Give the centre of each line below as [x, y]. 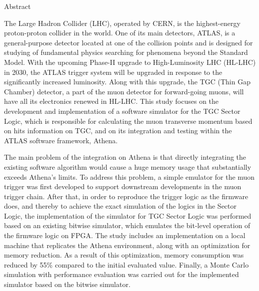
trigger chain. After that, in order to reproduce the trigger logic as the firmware [126, 196]
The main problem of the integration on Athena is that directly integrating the [125, 157]
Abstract [17, 6]
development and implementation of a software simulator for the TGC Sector [122, 111]
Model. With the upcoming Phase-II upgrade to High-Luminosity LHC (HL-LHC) [130, 62]
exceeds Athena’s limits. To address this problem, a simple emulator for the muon [129, 176]
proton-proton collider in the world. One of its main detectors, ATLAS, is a [120, 33]
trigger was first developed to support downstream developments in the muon [123, 186]
